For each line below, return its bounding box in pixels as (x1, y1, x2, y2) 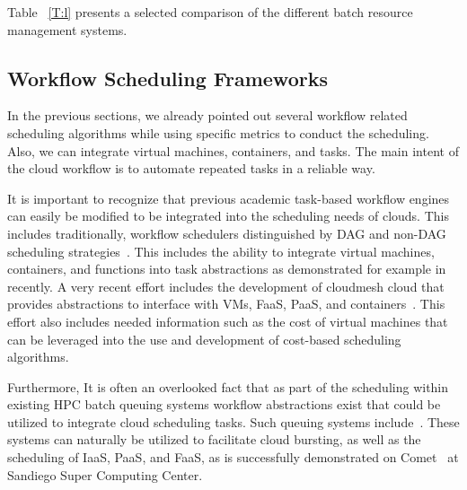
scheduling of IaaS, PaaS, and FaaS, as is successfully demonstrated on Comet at (7, 448, 459, 467)
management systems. (7, 20, 128, 39)
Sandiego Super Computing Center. (7, 465, 203, 484)
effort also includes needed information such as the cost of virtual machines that (7, 311, 448, 330)
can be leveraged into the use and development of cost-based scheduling (7, 329, 401, 348)
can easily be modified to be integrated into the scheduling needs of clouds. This (7, 206, 449, 225)
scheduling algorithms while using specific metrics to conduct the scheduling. (7, 123, 429, 142)
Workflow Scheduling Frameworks (7, 64, 328, 92)
